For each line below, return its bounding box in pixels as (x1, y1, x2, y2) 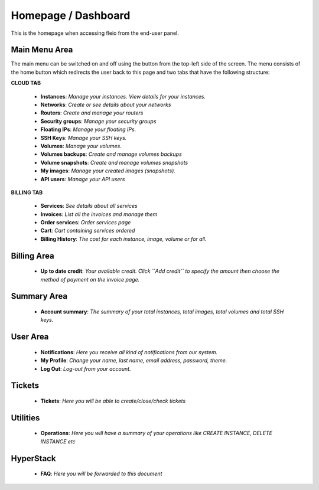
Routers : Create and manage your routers (40, 109, 144, 116)
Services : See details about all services (40, 202, 138, 210)
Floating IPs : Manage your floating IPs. (40, 126, 136, 133)
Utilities (11, 413, 40, 423)
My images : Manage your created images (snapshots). (40, 167, 175, 174)
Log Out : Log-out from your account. (40, 365, 131, 372)
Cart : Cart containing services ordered (40, 227, 135, 234)
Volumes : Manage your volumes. (40, 142, 122, 149)
